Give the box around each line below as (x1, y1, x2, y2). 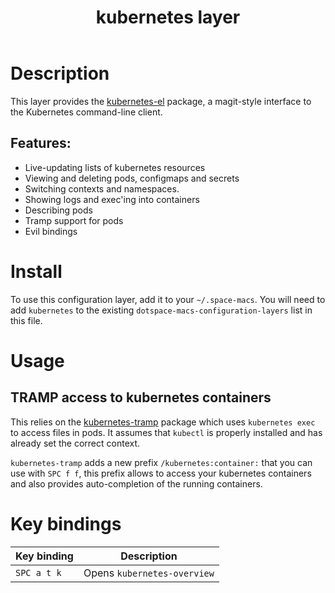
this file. (10, 314, 43, 326)
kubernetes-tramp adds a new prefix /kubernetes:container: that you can (10, 456, 313, 468)
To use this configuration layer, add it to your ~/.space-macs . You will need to (10, 293, 326, 305)
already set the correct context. (10, 437, 141, 449)
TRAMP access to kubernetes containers (10, 389, 272, 406)
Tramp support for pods (24, 214, 124, 226)
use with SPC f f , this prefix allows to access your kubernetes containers (10, 467, 312, 479)
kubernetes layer (95, 6, 241, 29)
